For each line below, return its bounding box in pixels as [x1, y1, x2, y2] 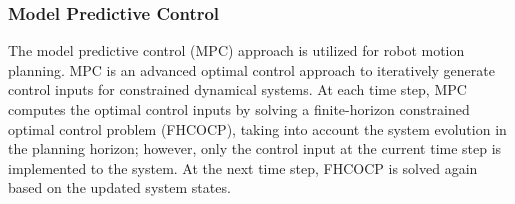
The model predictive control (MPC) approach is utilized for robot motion [8, 40, 465, 61]
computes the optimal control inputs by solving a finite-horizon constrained [8, 99, 470, 119]
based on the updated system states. [8, 177, 231, 198]
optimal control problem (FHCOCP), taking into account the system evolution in [8, 118, 507, 139]
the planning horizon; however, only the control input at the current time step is [8, 138, 502, 159]
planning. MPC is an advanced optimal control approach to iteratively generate [8, 59, 495, 80]
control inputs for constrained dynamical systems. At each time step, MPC [8, 79, 467, 100]
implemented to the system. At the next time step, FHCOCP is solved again [8, 157, 478, 178]
